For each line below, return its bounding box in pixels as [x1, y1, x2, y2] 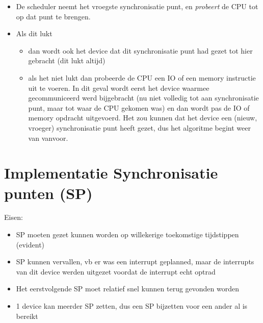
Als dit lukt [16, 28, 52, 39]
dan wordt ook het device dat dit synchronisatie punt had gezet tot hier [28, 45, 253, 56]
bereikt [16, 310, 38, 321]
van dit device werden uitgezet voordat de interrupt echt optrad [16, 266, 216, 277]
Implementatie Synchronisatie [4, 162, 218, 183]
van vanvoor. [28, 132, 68, 143]
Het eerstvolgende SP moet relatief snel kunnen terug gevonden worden [16, 283, 240, 294]
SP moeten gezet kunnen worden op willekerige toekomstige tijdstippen [16, 229, 239, 240]
